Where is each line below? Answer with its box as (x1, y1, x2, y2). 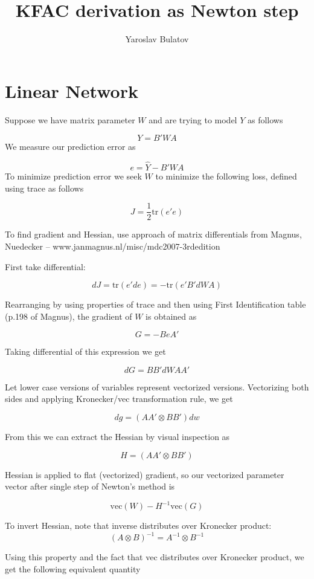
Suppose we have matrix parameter (5, 113, 135, 126)
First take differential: (5, 260, 86, 273)
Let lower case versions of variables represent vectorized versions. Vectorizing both (5, 380, 309, 393)
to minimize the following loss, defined (155, 170, 297, 183)
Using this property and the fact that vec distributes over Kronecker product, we (5, 551, 304, 563)
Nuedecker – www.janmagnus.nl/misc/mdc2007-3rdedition (5, 239, 220, 252)
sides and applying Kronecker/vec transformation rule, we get (5, 392, 233, 405)
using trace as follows (5, 181, 84, 194)
